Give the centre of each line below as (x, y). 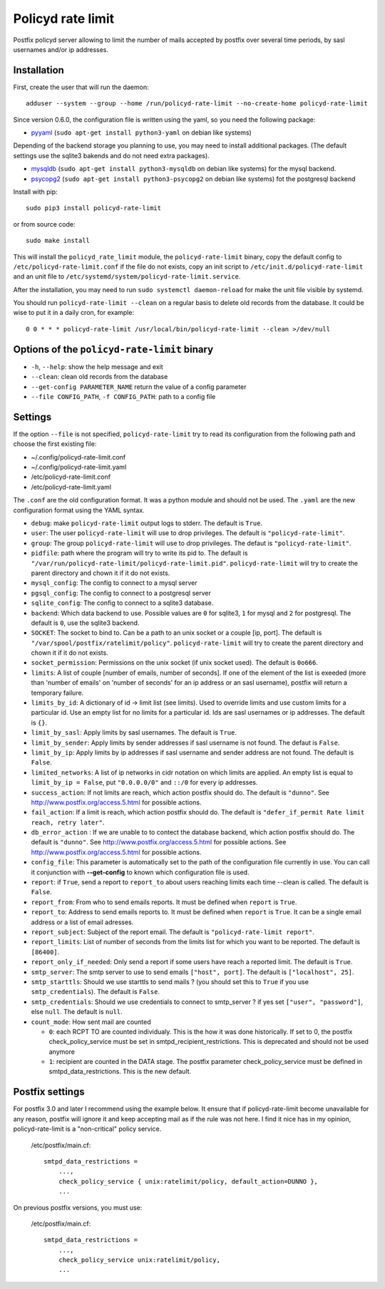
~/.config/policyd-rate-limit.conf (78, 457)
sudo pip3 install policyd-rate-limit (94, 208)
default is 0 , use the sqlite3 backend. (85, 623)
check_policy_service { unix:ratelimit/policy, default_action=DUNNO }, (188, 1181)
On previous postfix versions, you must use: (78, 1207)
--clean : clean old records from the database (99, 377)
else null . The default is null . (77, 1012)
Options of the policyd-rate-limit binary (113, 349)
